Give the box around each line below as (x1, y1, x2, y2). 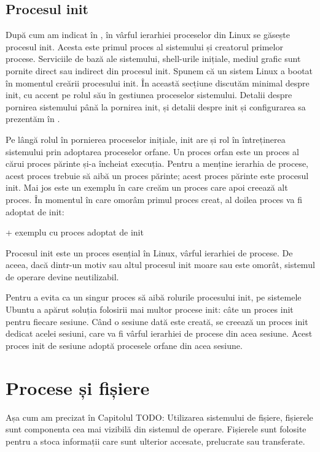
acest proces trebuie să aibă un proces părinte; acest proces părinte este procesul (6, 169, 309, 182)
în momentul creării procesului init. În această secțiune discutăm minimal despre (6, 76, 310, 89)
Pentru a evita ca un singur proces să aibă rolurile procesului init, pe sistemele (6, 291, 302, 304)
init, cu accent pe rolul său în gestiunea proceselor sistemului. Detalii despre (6, 88, 292, 101)
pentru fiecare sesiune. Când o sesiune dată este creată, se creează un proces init (6, 315, 308, 328)
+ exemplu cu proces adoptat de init (6, 226, 144, 239)
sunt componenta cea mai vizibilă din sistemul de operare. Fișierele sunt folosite (6, 423, 306, 435)
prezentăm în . (6, 112, 60, 125)
